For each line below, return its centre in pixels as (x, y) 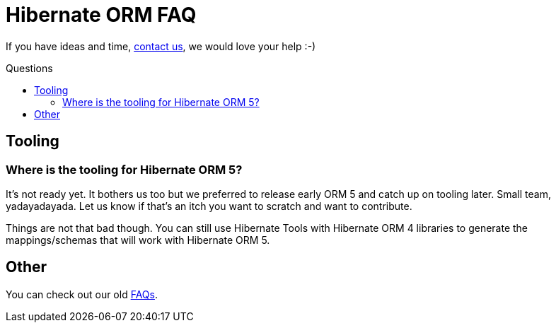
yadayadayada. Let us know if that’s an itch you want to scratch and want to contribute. (209, 206)
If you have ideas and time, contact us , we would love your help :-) (161, 46)
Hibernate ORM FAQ (101, 15)
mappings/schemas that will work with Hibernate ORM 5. (138, 240)
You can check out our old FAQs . (82, 294)
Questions (29, 68)
